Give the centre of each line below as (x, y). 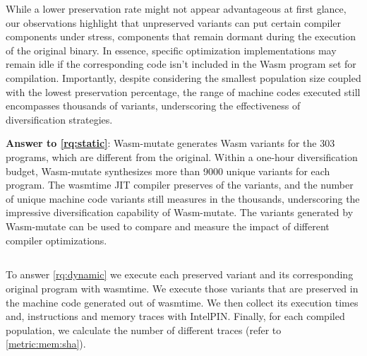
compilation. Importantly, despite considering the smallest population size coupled (183, 77)
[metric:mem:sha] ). (46, 344)
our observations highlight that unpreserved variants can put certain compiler (174, 22)
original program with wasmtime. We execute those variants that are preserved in (182, 289)
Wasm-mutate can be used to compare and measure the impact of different (168, 226)
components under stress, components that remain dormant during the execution (181, 36)
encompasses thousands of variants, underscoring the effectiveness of (153, 106)
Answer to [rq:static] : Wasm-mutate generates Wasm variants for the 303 (170, 143)
